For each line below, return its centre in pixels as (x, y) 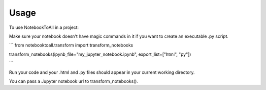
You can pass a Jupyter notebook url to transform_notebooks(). (74, 81)
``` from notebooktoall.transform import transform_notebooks (71, 45)
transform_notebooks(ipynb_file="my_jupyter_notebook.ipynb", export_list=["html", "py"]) (100, 54)
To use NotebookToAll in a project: (44, 27)
